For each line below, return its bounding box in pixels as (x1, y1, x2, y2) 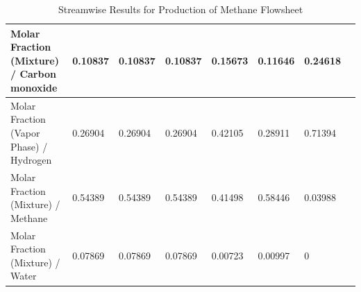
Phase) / (10, 139, 48, 153)
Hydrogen (10, 153, 52, 167)
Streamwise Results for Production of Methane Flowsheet (58, 2, 303, 16)
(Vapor (10, 126, 40, 139)
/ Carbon (10, 67, 56, 81)
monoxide (10, 80, 58, 94)
